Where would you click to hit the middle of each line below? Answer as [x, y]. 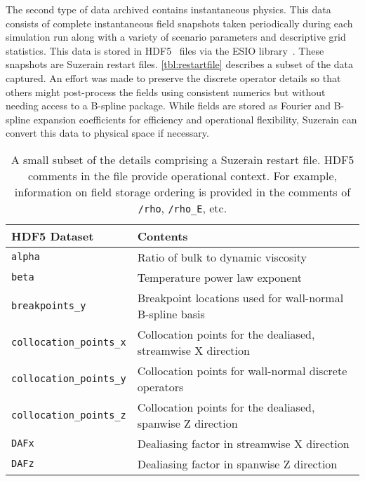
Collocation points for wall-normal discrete [242, 370]
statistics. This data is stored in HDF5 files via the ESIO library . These [165, 50]
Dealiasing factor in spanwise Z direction [237, 463]
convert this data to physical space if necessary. [107, 133]
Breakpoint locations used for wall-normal [240, 297]
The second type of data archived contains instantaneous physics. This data [168, 9]
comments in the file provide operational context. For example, [182, 175]
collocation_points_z [69, 415]
